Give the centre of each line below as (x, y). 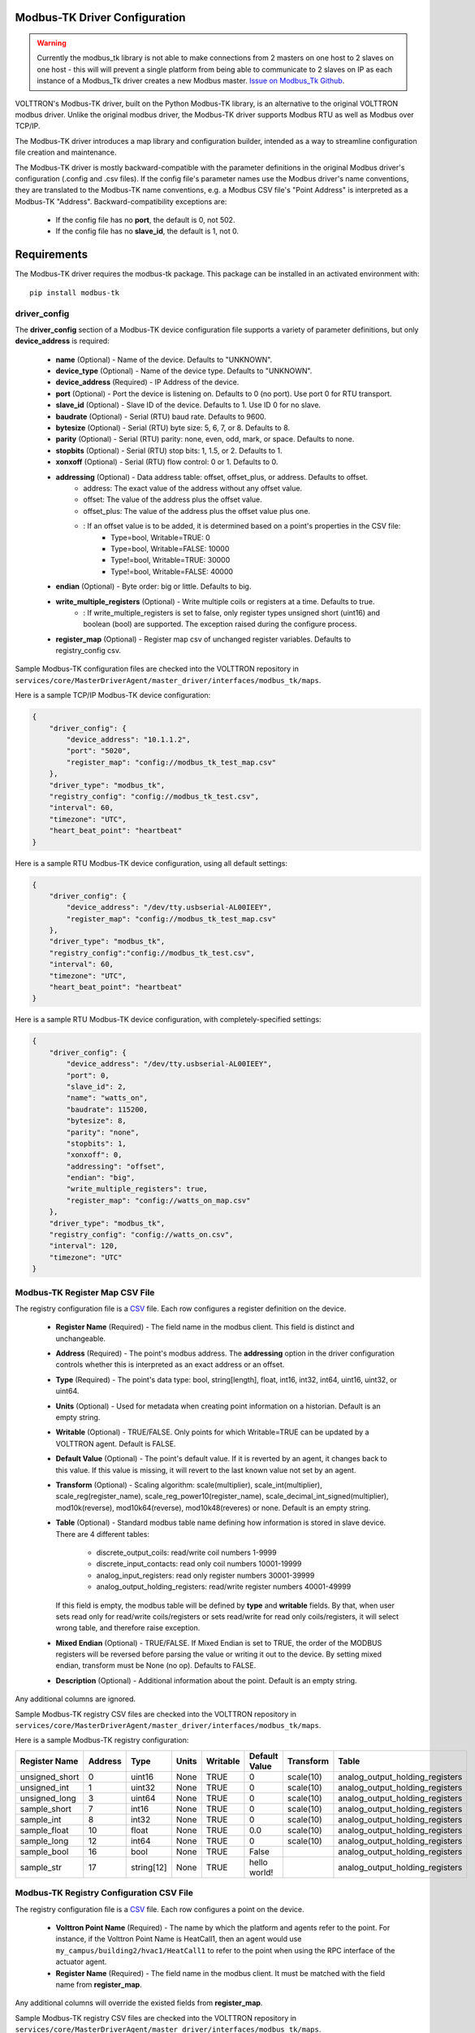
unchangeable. (80, 1339)
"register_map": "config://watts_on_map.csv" (158, 1200)
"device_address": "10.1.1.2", (128, 740)
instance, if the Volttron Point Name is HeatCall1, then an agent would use (179, 1939)
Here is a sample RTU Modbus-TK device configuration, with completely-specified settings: (168, 1020)
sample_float (44, 1830)
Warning (52, 43)
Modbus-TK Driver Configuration (100, 17)
